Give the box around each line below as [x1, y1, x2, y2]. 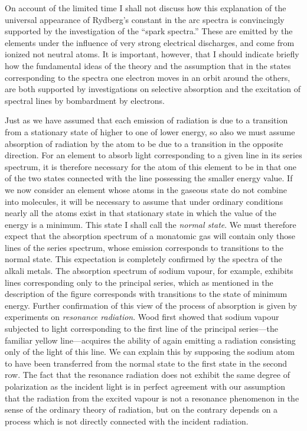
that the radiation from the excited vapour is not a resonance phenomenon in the [5, 391, 299, 404]
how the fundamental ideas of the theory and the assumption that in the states [5, 59, 291, 71]
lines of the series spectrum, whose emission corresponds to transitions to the [5, 241, 283, 253]
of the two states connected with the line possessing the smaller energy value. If [5, 172, 293, 184]
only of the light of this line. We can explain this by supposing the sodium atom [5, 345, 295, 358]
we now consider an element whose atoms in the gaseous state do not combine [5, 183, 287, 195]
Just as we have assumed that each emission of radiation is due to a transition [5, 114, 288, 126]
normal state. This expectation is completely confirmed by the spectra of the [5, 253, 282, 265]
